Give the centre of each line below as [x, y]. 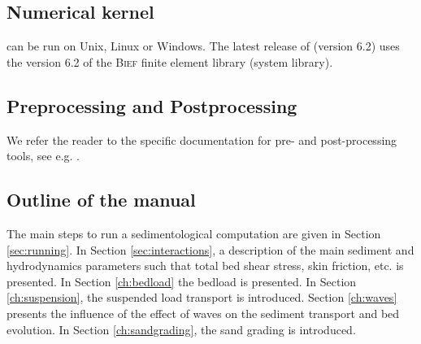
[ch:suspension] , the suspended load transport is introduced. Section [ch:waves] [202, 297]
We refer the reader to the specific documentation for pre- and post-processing [202, 139]
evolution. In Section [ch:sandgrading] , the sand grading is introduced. [181, 329]
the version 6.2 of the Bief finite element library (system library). [170, 61]
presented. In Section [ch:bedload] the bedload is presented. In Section [182, 281]
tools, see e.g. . [43, 156]
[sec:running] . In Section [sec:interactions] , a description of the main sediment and [210, 249]
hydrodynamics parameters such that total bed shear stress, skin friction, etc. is [205, 266]
